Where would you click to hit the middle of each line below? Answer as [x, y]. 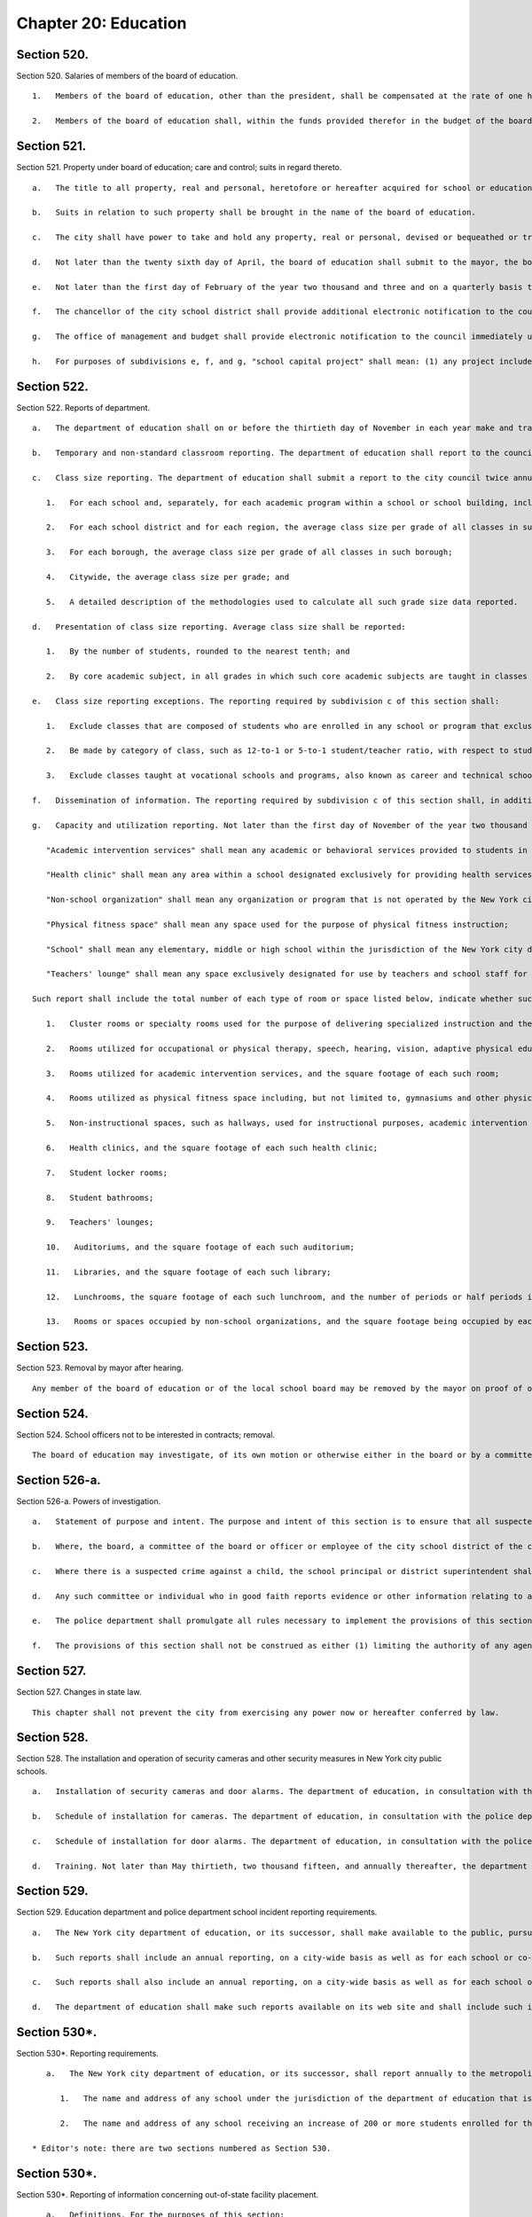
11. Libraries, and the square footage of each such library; [188, 1272]
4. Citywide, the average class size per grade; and [168, 577]
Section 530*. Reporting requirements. [87, 2054]
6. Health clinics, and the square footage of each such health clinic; [212, 1148]
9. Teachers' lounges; [100, 1222]
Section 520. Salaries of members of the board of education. [127, 76]
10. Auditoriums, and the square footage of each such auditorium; [200, 1247]
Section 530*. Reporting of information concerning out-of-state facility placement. [168, 2194]
